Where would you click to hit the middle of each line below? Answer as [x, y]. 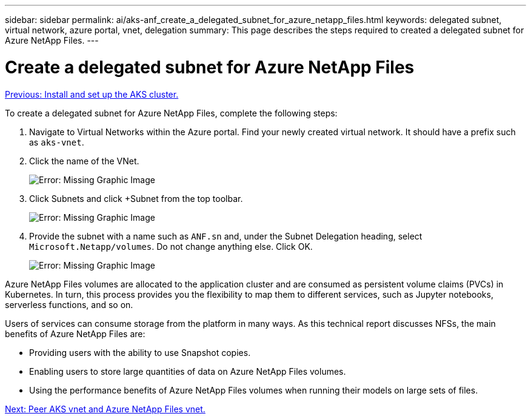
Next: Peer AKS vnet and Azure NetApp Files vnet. [105, 409]
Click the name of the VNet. [84, 161]
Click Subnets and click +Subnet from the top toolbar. [136, 198]
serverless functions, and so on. [69, 304]
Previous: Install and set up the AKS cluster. [92, 94]
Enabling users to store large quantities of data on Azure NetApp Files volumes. [188, 371]
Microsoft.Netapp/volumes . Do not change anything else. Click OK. [171, 246]
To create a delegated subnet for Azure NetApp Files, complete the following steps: [171, 113]
